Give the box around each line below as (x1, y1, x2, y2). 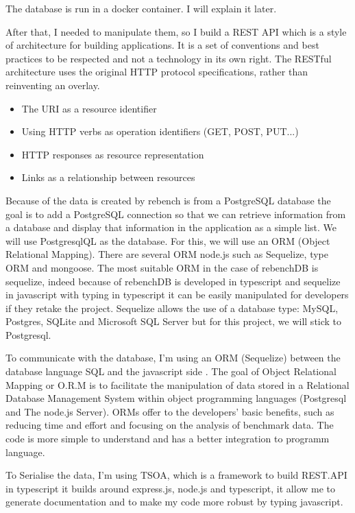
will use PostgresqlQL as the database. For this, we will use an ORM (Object (5, 233, 330, 248)
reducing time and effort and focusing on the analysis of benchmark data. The (5, 418, 334, 432)
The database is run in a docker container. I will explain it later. (5, 1, 277, 15)
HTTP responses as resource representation (21, 147, 204, 161)
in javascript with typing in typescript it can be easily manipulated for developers (5, 287, 349, 302)
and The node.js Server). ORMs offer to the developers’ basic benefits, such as (5, 404, 334, 418)
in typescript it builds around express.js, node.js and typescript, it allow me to (5, 481, 336, 495)
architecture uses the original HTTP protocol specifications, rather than (5, 64, 308, 79)
